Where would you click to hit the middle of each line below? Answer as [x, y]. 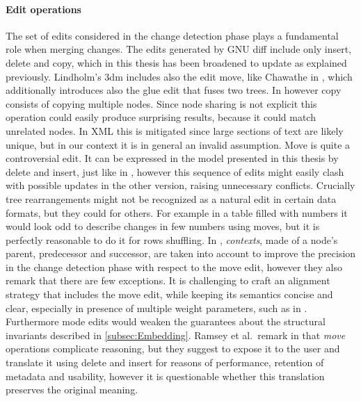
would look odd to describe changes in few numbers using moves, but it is [163, 226]
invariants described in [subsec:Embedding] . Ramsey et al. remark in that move [176, 335]
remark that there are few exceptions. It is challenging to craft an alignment [168, 280]
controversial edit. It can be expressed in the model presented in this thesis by [172, 158]
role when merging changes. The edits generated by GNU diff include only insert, [179, 49]
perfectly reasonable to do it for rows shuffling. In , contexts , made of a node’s [172, 239]
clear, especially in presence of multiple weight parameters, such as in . [157, 308]
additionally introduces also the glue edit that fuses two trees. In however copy [174, 90]
